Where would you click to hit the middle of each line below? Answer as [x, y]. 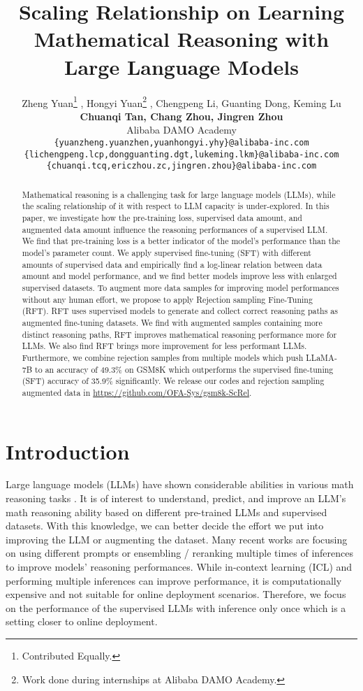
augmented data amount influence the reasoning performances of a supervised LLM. [175, 229]
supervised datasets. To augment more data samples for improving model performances [180, 287]
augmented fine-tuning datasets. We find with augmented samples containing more [172, 322]
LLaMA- [321, 357]
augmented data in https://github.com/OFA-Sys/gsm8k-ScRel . [137, 392]
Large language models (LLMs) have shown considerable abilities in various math [180, 484]
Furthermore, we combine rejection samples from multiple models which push [163, 357]
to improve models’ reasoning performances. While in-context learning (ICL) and [179, 567]
